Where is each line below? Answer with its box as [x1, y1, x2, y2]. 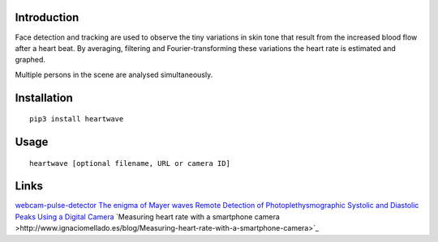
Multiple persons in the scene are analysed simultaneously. [15, 70, 213, 79]
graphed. [15, 55, 46, 65]
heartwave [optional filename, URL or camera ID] [29, 159, 231, 168]
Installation [15, 91, 73, 104]
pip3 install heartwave [29, 114, 124, 124]
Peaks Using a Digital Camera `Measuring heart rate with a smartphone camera [15, 211, 280, 222]
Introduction [15, 11, 79, 24]
